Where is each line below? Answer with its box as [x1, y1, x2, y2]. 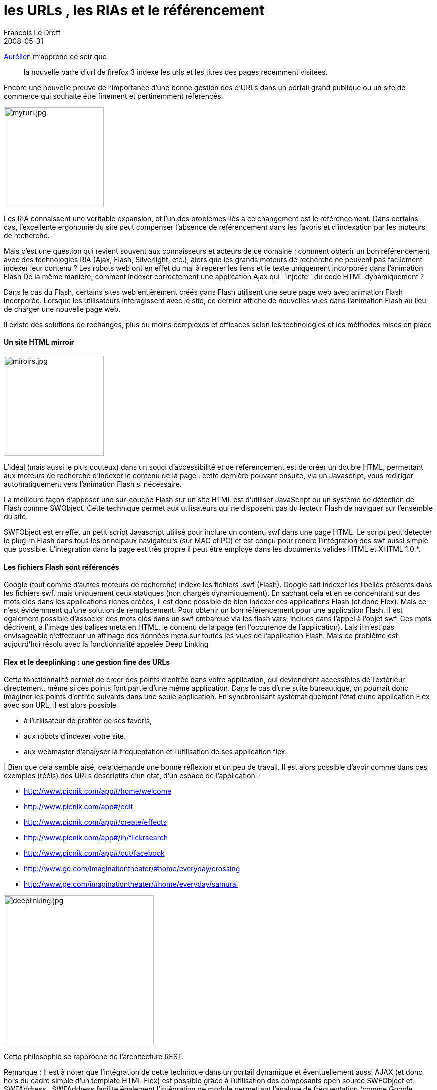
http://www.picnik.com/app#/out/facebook [24, 849, 165, 858]
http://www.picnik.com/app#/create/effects [24, 818, 167, 827]
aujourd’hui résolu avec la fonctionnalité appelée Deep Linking [4, 640, 209, 649]
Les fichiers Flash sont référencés [4, 562, 119, 571]
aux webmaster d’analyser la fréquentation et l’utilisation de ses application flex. [24, 747, 287, 756]
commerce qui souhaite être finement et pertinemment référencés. [4, 91, 223, 100]
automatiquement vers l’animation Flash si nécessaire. [4, 479, 182, 488]
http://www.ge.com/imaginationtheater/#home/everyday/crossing [24, 864, 240, 873]
